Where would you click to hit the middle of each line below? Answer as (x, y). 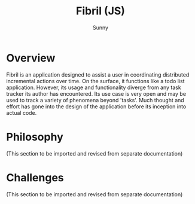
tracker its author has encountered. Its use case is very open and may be (96, 93)
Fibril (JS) (100, 11)
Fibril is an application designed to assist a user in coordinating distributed (98, 74)
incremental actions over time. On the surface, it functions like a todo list (95, 81)
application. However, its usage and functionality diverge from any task (94, 87)
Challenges (35, 177)
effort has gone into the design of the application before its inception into (96, 106)
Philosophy (35, 137)
